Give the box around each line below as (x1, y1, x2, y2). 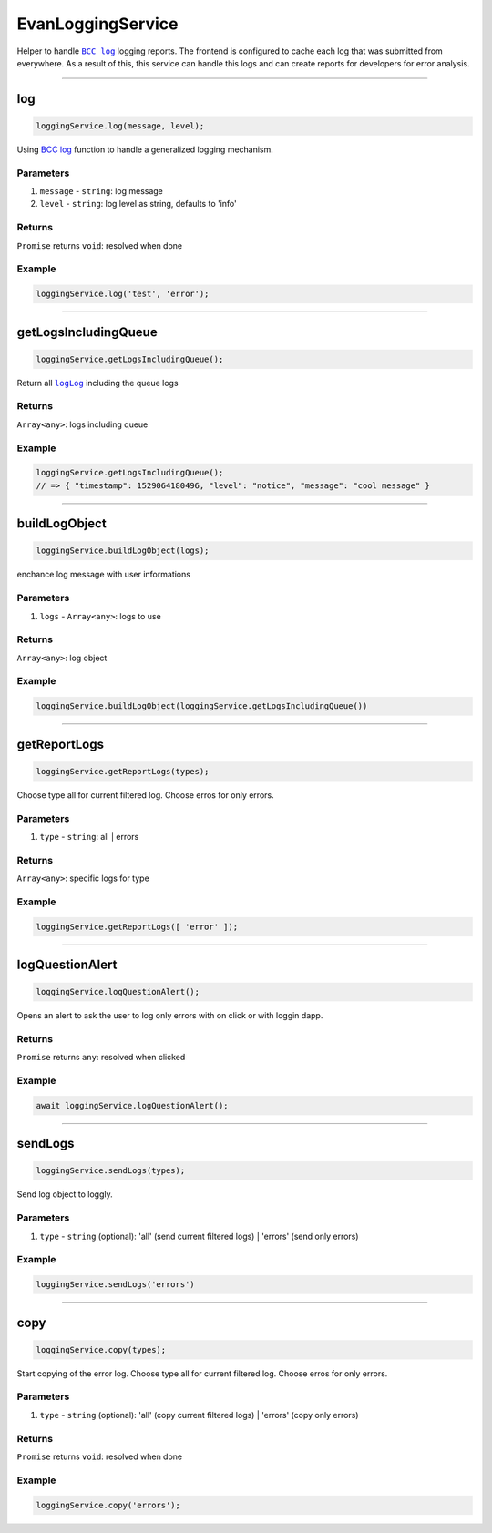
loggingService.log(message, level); (36, 120, 205, 131)
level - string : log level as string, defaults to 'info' (39, 199, 237, 210)
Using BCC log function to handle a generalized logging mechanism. (16, 144, 273, 155)
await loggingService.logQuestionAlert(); (36, 1100, 229, 1110)
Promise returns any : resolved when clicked (16, 1052, 186, 1063)
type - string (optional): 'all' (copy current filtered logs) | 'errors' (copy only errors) (39, 1409, 359, 1420)
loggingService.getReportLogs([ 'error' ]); (36, 921, 239, 932)
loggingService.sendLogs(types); (36, 1166, 186, 1176)
